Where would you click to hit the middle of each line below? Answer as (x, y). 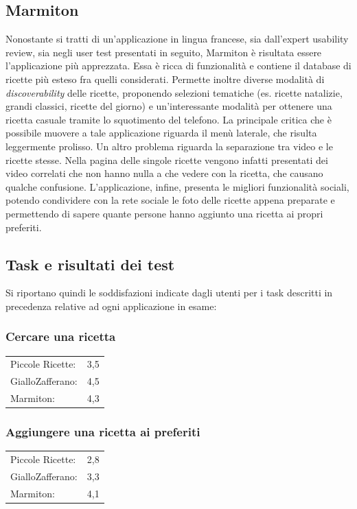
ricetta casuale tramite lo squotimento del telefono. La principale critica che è (169, 119)
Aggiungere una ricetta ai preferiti (103, 432)
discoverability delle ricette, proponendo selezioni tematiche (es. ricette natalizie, (174, 92)
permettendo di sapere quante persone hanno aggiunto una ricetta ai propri (164, 213)
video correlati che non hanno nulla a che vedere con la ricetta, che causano (164, 173)
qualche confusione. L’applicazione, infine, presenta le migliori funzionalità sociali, (177, 186)
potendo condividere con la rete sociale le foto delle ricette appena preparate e (170, 200)
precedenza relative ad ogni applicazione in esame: (111, 306)
